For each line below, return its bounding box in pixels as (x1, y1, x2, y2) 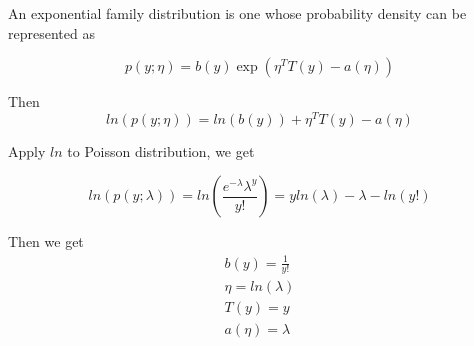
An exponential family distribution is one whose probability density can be (8, 3, 467, 23)
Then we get (8, 231, 84, 252)
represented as (8, 22, 95, 43)
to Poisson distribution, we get (67, 140, 255, 161)
